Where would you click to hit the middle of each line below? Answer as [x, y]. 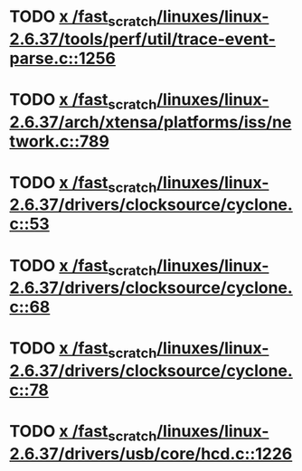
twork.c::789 [60, 141]
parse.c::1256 [62, 58]
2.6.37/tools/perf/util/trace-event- [142, 39]
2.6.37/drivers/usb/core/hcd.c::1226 [151, 453]
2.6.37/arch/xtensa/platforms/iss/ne [151, 122]
